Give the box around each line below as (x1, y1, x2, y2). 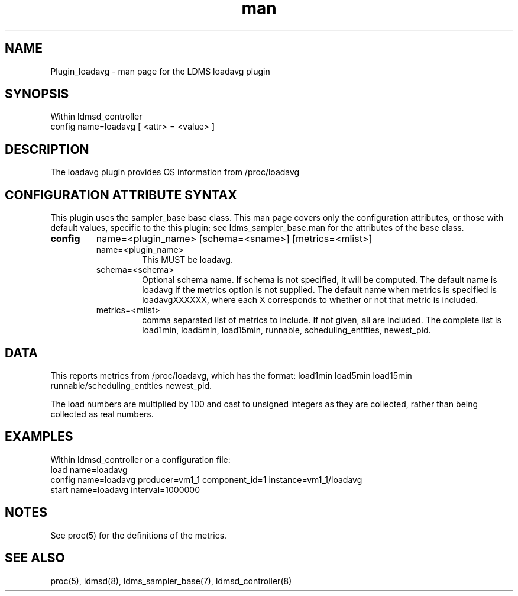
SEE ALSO (5, 550, 65, 566)
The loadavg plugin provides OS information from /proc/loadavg (50, 167, 300, 178)
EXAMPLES (5, 429, 73, 444)
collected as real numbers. (50, 408, 154, 419)
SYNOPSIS (5, 86, 69, 102)
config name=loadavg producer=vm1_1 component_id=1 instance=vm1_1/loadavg (50, 474, 362, 485)
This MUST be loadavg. (142, 254, 234, 265)
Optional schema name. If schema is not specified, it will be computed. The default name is (142, 275, 497, 285)
